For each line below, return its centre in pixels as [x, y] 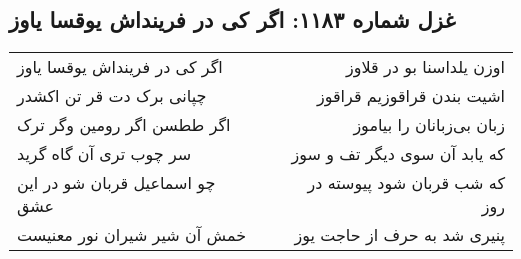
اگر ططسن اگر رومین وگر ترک [124, 125]
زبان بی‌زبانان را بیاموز [429, 125]
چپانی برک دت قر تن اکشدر [112, 96]
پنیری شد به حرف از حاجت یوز [399, 235]
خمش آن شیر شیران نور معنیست [132, 235]
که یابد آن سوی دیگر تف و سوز [398, 154]
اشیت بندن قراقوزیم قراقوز [410, 96]
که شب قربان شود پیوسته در [406, 183]
